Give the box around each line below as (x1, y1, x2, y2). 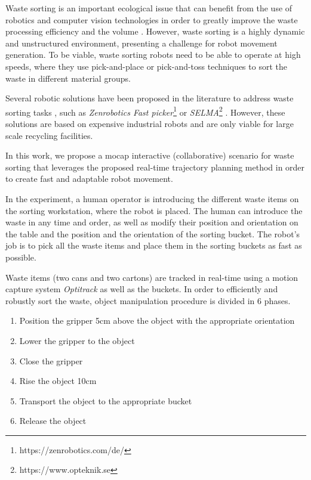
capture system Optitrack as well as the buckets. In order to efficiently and (5, 283, 278, 295)
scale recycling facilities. (5, 129, 93, 141)
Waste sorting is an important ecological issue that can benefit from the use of (5, 2, 292, 14)
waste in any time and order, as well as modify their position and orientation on (5, 216, 298, 228)
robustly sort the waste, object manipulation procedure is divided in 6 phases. (5, 294, 291, 306)
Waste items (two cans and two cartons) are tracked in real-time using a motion (5, 271, 298, 283)
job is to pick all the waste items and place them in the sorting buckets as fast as (5, 239, 302, 252)
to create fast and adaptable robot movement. (5, 172, 173, 185)
